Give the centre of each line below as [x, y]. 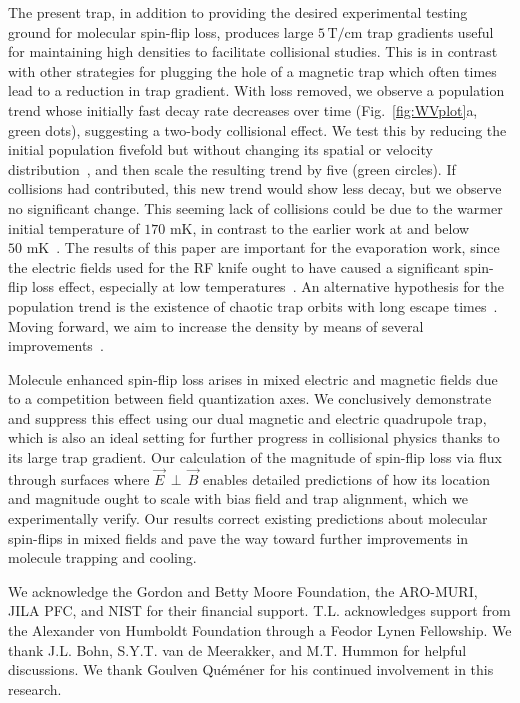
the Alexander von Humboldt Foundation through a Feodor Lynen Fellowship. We [260, 630]
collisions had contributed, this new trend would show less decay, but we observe [255, 188]
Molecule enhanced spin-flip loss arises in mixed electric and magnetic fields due [253, 378]
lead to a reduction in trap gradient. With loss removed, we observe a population [256, 90]
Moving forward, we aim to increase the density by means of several [216, 325]
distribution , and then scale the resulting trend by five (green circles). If [232, 168]
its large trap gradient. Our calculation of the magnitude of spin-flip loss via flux [255, 457]
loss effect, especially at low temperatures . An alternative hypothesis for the [268, 286]
